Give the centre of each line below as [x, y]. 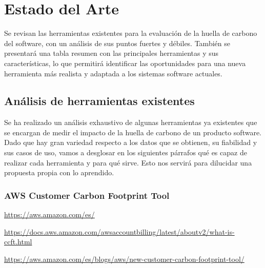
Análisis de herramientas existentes [99, 101]
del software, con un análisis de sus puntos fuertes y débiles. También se [117, 43]
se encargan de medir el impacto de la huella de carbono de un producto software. [133, 132]
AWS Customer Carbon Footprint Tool [87, 195]
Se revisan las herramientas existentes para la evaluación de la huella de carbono [131, 33]
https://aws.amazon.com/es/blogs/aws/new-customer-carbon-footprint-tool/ [124, 259]
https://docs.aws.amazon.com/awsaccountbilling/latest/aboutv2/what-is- [119, 231]
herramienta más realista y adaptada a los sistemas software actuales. [113, 73]
